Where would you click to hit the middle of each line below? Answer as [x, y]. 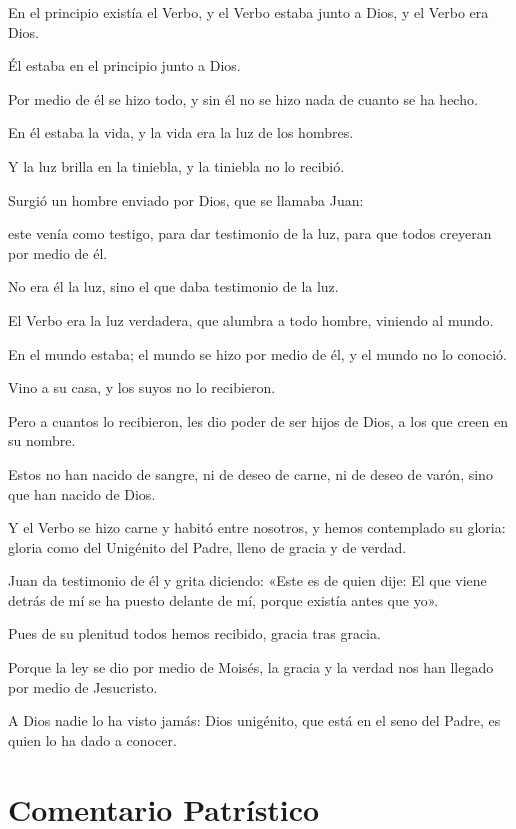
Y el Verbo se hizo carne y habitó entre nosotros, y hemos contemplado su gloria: [257, 527]
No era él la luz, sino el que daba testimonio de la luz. [173, 286]
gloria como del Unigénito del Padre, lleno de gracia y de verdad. [207, 546]
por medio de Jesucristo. [83, 686]
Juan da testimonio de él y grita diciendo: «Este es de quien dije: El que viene [247, 580]
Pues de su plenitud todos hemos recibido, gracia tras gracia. [194, 633]
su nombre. [42, 440]
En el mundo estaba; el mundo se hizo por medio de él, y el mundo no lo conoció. [257, 353]
